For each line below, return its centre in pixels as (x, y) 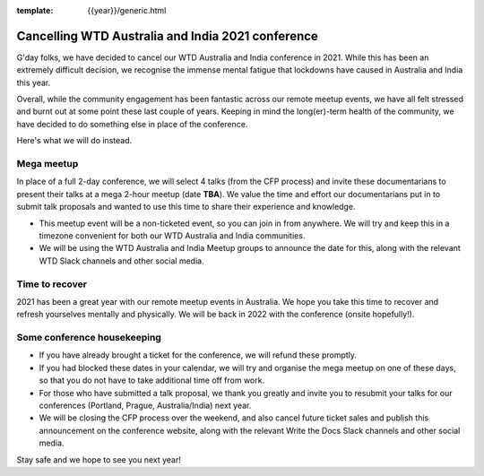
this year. (34, 82)
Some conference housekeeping (89, 338)
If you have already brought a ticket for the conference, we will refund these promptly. (198, 355)
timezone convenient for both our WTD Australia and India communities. (172, 235)
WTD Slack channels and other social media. (122, 261)
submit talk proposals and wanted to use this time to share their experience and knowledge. (186, 207)
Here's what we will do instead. (74, 141)
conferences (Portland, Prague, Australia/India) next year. (145, 405)
